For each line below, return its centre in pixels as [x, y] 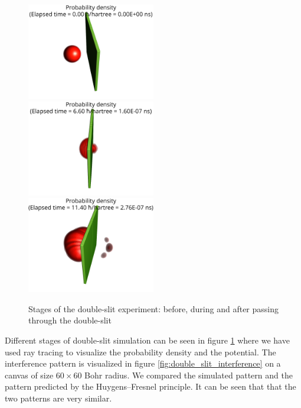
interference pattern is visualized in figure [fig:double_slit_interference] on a [143, 363]
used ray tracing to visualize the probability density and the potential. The [140, 352]
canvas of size [29, 375]
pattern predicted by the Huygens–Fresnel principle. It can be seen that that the [150, 386]
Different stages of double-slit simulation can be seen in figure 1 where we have [147, 340]
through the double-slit [70, 320]
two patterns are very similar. [58, 398]
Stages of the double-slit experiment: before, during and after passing [154, 308]
